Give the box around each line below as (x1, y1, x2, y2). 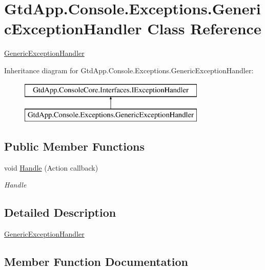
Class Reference (147, 18, 261, 39)
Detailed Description (4, 204, 116, 220)
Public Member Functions (4, 138, 145, 154)
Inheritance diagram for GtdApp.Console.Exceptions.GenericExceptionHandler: (4, 65, 254, 75)
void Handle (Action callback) (4, 162, 98, 173)
